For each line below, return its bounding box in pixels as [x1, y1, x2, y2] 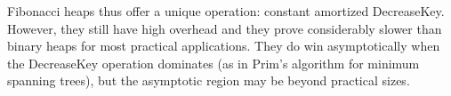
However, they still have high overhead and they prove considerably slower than [7, 19, 442, 37]
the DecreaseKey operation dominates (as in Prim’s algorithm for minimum [7, 53, 420, 72]
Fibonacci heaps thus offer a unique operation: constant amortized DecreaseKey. [7, 2, 445, 20]
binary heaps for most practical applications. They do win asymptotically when [7, 36, 440, 55]
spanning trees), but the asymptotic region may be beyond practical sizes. [7, 71, 410, 90]
